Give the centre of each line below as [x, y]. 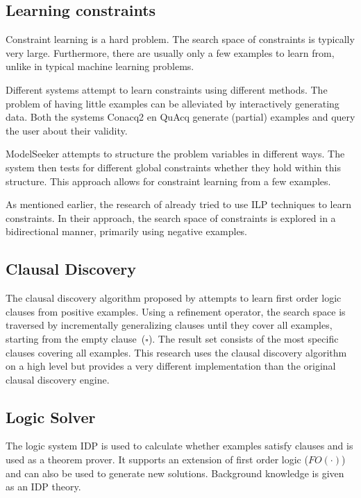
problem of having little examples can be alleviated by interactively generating [173, 103]
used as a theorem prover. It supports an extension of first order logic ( [157, 460]
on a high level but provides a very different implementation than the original [171, 366]
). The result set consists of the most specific [243, 338]
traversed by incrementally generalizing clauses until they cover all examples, [169, 325]
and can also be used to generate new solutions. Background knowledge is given [175, 473]
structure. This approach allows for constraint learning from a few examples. [168, 181]
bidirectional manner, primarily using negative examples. [127, 231]
